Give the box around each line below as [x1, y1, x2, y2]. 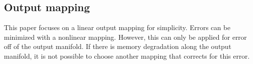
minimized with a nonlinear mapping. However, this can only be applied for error [4, 32, 247, 42]
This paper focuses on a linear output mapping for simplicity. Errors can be [4, 22, 231, 32]
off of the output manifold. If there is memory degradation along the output [4, 41, 232, 51]
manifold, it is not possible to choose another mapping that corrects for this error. [4, 50, 250, 61]
